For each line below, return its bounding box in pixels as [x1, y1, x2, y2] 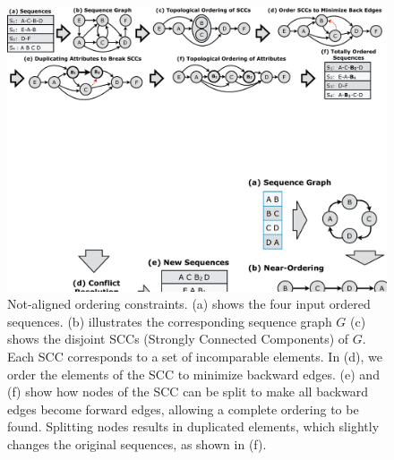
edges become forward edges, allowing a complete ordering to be [7, 399, 359, 418]
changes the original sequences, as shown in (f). [7, 434, 267, 453]
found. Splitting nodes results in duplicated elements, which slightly [7, 417, 380, 436]
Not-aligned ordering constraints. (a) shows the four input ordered [7, 294, 371, 313]
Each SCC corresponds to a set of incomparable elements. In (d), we [7, 346, 383, 365]
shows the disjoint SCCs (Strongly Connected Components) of [7, 329, 349, 348]
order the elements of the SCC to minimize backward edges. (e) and [7, 364, 380, 383]
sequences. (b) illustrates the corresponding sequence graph [7, 311, 332, 330]
